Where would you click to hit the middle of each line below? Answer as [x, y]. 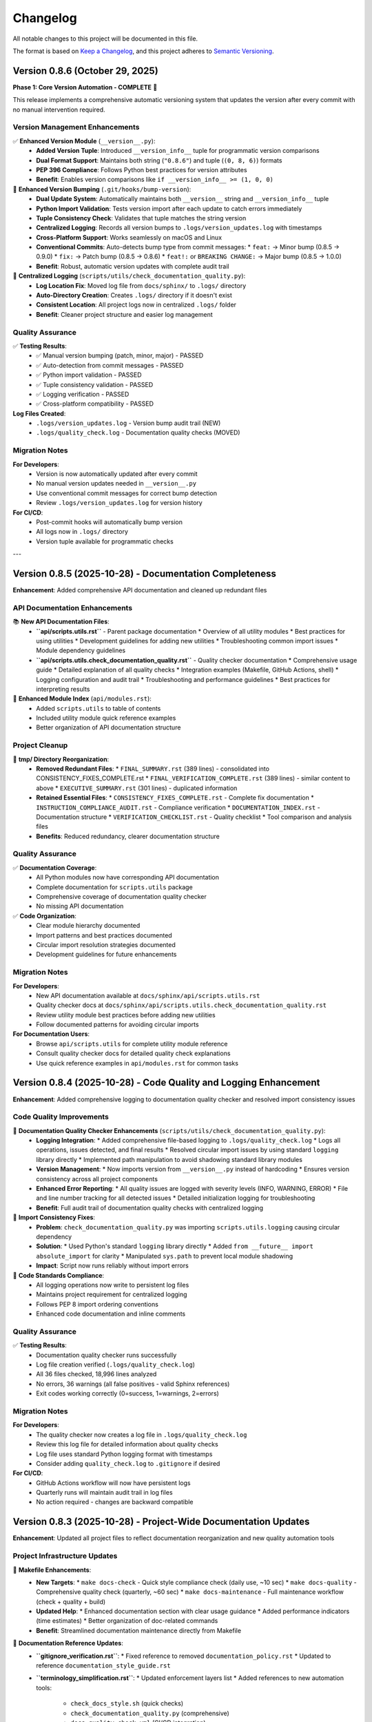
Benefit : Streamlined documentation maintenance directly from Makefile [138, 1630]
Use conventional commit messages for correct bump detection [126, 493]
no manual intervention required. [59, 110]
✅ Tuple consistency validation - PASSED [95, 384]
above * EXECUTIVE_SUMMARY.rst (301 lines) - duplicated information [137, 788]
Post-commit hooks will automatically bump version [109, 522]
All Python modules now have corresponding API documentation [128, 878]
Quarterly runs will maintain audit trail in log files [104, 1493]
